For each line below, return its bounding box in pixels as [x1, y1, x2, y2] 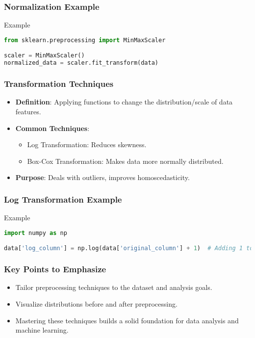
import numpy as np [4, 229, 67, 236]
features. [15, 106, 41, 116]
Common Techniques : [15, 123, 90, 133]
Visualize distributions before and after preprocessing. [15, 298, 178, 309]
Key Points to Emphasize [4, 263, 106, 275]
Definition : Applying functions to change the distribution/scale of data [15, 97, 233, 107]
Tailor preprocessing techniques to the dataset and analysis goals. [15, 282, 212, 292]
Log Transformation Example [4, 193, 122, 205]
